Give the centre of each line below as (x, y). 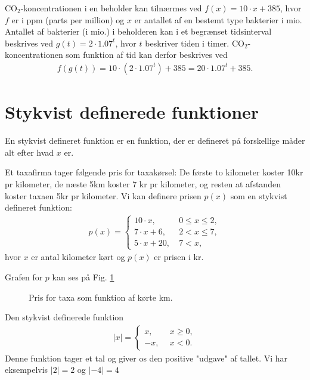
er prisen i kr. (179, 257)
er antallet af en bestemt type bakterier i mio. (218, 19)
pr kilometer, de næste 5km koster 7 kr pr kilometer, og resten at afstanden (143, 183)
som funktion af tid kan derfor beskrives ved (147, 55)
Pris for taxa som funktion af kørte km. (101, 297)
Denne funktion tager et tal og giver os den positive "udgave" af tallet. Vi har (146, 358)
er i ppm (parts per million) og (68, 19)
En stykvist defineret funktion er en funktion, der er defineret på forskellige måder (155, 140)
